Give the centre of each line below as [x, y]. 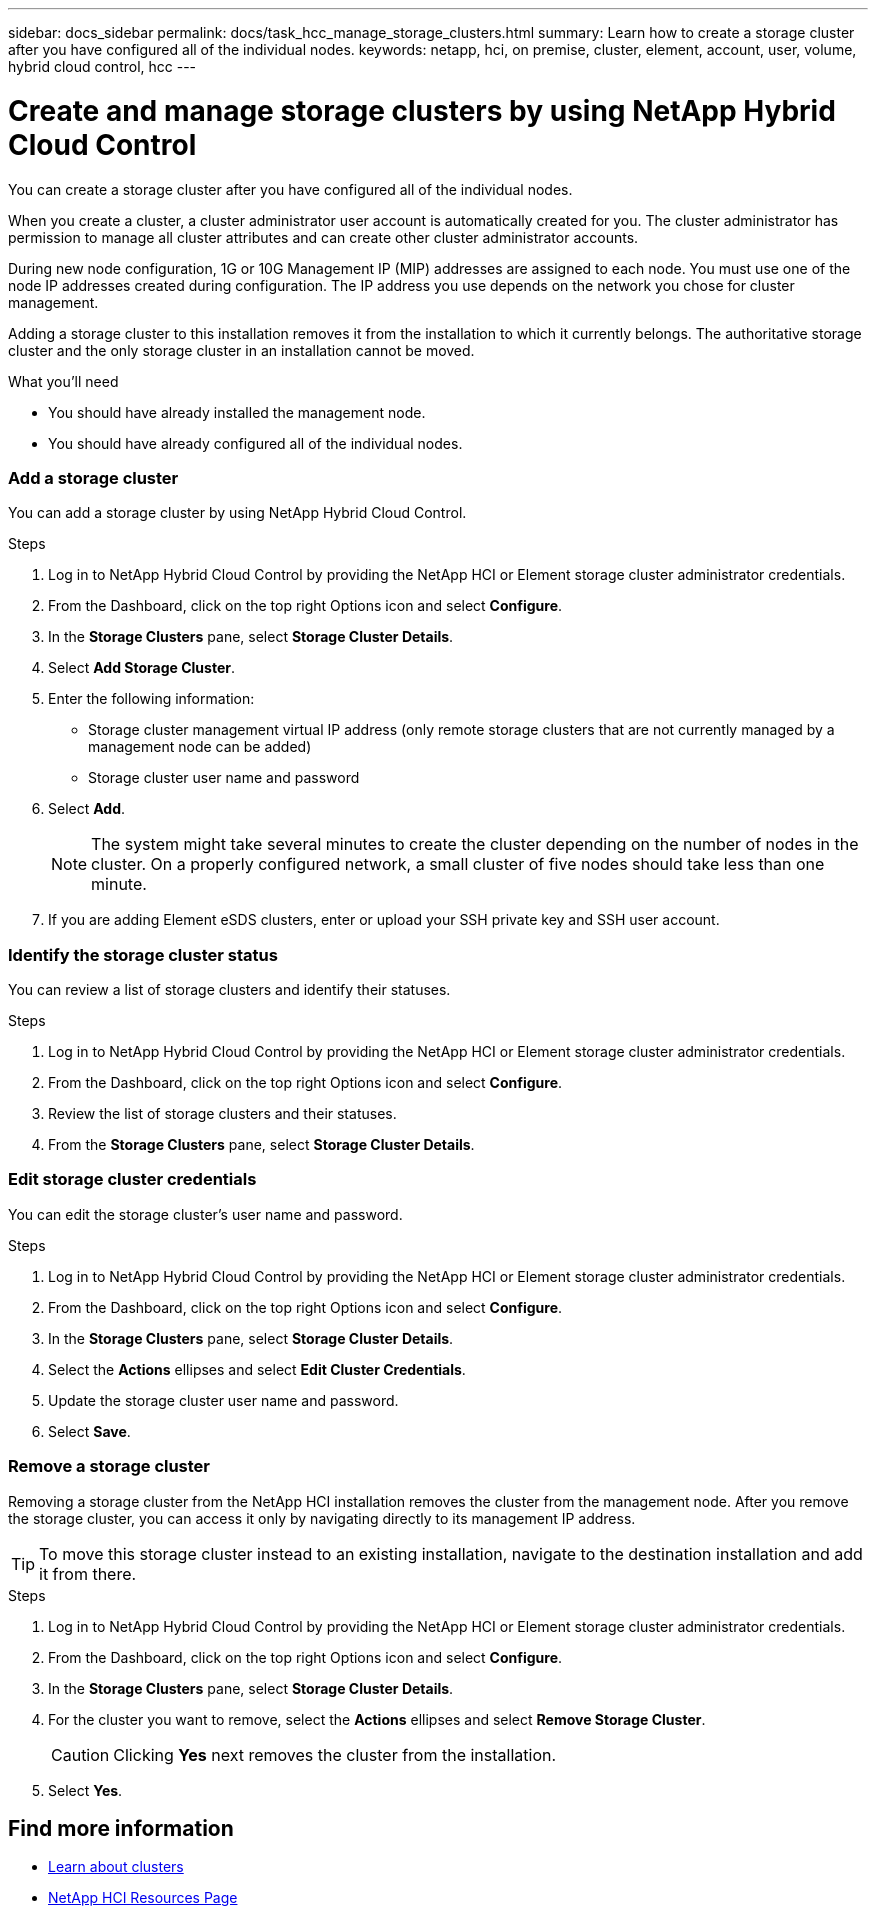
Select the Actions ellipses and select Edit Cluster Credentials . [257, 1369]
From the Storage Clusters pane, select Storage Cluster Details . [261, 1144]
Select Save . [89, 1431]
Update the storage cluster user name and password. [223, 1400]
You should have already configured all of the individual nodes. [255, 443]
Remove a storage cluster [109, 1466]
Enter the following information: [151, 699]
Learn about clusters [116, 1867]
